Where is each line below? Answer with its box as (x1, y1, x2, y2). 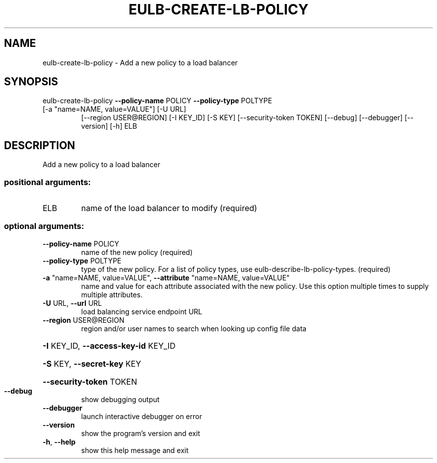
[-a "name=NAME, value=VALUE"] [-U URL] (42, 105, 187, 114)
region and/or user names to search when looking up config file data (81, 324, 307, 333)
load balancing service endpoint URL (81, 307, 203, 316)
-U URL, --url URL (42, 298, 102, 307)
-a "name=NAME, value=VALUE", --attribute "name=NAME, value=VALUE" (42, 273, 290, 282)
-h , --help (42, 437, 76, 446)
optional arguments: (4, 221, 84, 231)
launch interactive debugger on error (81, 412, 202, 421)
